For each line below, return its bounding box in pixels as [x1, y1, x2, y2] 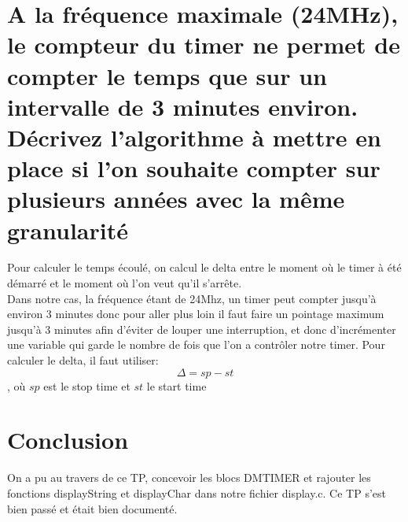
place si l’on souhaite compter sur [7, 152, 380, 184]
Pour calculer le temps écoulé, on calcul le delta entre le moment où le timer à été [7, 259, 402, 276]
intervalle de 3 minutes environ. [7, 90, 358, 122]
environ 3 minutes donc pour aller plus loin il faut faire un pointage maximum [7, 305, 384, 322]
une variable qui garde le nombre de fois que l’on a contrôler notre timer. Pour [7, 336, 385, 353]
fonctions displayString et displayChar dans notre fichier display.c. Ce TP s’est [7, 484, 386, 501]
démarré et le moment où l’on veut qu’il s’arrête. [7, 275, 242, 291]
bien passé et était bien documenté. [7, 500, 178, 516]
